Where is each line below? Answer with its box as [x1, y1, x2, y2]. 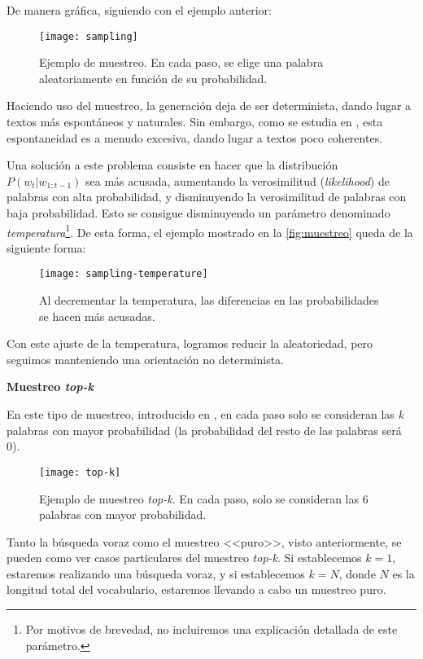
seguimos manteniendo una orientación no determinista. [7, 350, 284, 367]
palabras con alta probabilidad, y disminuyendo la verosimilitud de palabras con [7, 188, 407, 205]
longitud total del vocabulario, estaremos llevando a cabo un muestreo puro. [7, 581, 386, 598]
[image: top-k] [39, 466, 121, 478]
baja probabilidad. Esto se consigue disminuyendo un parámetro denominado [7, 204, 390, 221]
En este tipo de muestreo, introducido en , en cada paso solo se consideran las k [7, 406, 403, 423]
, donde [338, 565, 376, 582]
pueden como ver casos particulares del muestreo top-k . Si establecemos [7, 549, 362, 566]
